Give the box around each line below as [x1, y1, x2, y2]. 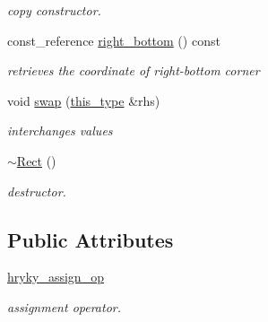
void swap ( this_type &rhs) [7, 91, 160, 109]
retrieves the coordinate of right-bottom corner [7, 61, 260, 80]
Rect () [16, 151, 56, 170]
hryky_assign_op [7, 267, 104, 286]
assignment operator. [7, 297, 122, 316]
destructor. [7, 181, 66, 200]
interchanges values [7, 121, 113, 140]
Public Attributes [7, 225, 174, 253]
